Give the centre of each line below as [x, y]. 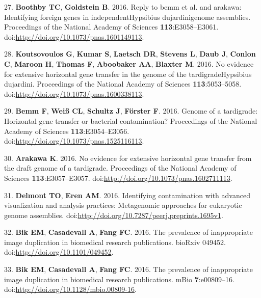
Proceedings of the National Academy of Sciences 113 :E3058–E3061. [111, 27]
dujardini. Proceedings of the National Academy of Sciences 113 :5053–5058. [123, 84]
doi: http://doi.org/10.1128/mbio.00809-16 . [70, 289]
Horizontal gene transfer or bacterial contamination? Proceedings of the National [131, 120]
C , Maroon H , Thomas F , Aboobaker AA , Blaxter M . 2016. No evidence [129, 63]
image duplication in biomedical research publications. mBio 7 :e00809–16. [119, 279]
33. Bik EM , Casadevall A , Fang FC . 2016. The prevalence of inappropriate [128, 269]
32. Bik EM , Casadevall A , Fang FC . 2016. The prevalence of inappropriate [128, 232]
